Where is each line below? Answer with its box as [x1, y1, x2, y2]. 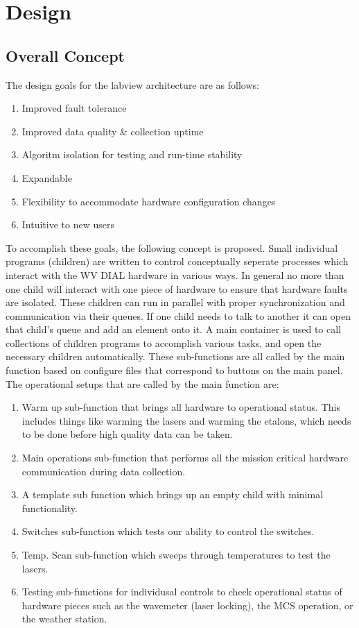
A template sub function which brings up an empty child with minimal [21, 487, 324, 502]
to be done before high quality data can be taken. [21, 427, 233, 441]
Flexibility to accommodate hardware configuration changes [21, 194, 276, 208]
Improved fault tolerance [21, 101, 127, 115]
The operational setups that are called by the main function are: [6, 376, 279, 391]
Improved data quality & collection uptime [21, 124, 204, 138]
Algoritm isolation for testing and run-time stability [21, 147, 243, 162]
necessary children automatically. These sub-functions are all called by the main [6, 349, 345, 364]
